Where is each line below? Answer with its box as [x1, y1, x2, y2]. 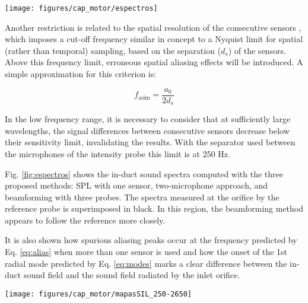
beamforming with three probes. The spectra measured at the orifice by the [5, 190, 280, 203]
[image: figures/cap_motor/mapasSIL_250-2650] [5, 289, 192, 298]
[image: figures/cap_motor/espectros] [5, 4, 158, 12]
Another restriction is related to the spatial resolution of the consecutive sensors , [5, 21, 301, 33]
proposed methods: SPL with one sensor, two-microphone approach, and [5, 179, 268, 192]
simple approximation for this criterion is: [5, 68, 157, 80]
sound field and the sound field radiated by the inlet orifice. [23, 269, 240, 281]
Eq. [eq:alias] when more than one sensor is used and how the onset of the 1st [5, 245, 288, 258]
